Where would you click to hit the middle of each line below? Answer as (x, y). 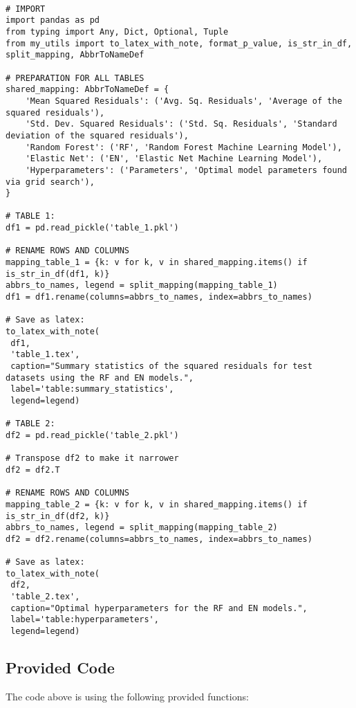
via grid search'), (50, 182)
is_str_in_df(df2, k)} (58, 516)
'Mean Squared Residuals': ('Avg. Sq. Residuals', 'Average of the (184, 101)
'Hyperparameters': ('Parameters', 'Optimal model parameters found (186, 170)
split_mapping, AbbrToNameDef (75, 55)
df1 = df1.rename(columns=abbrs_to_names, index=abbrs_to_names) (159, 297)
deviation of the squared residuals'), (97, 135)
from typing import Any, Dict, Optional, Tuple (117, 31)
